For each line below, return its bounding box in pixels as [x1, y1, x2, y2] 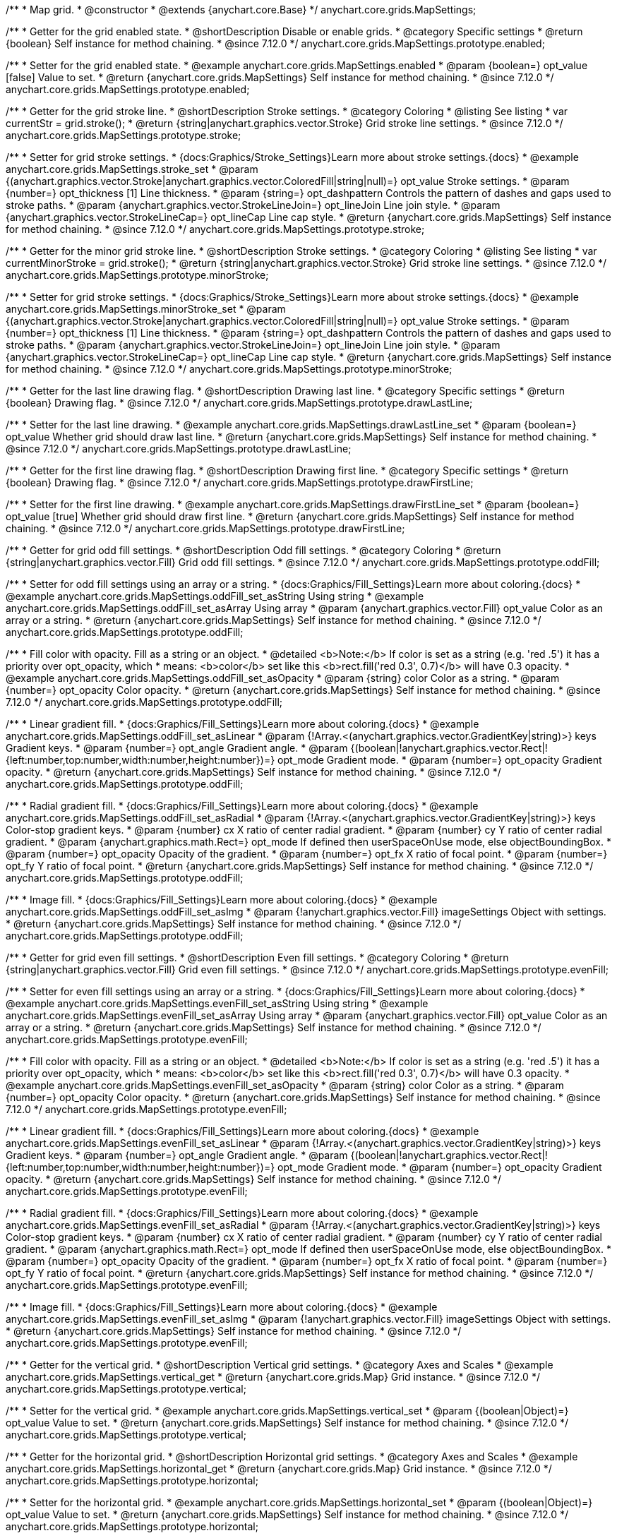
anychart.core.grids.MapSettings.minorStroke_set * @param [6, 303, 286, 315]
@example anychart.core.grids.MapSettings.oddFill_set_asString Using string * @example [6, 590, 424, 602]
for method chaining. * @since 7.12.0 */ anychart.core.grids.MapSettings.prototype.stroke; [6, 223, 425, 235]
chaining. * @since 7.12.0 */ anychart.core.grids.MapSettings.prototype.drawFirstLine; [6, 522, 405, 534]
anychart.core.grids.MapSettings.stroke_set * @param [6, 163, 258, 175]
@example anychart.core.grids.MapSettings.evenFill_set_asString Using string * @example [6, 997, 429, 1009]
